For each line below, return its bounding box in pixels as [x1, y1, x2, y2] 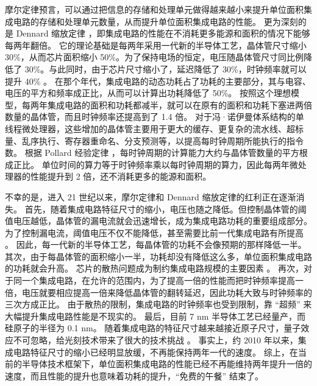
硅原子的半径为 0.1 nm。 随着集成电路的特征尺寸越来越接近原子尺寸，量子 [5, 321, 301, 334]
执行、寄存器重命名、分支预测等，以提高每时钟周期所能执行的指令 [38, 134, 304, 147]
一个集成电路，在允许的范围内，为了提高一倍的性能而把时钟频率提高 [21, 274, 295, 287]
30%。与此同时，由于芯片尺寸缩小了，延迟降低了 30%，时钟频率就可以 [24, 62, 307, 75]
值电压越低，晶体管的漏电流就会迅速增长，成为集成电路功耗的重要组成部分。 [5, 214, 312, 227]
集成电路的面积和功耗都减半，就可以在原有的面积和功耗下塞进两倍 [47, 98, 312, 111]
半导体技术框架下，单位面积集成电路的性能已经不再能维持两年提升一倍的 [21, 357, 312, 370]
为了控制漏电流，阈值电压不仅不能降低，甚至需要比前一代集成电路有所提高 [5, 226, 304, 239]
